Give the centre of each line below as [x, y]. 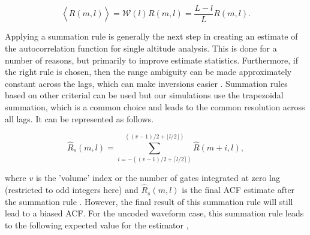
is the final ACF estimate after [238, 190]
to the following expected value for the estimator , [97, 225]
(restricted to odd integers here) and [72, 190]
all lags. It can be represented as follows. [79, 118]
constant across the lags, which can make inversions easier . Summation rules [146, 83]
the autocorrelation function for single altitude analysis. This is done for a [141, 48]
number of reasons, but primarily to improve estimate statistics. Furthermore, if [152, 60]
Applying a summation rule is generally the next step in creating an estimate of [151, 36]
